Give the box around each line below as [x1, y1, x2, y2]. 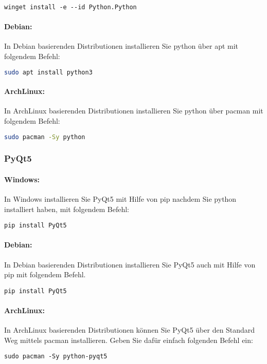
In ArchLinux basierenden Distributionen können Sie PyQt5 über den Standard [4, 324, 255, 335]
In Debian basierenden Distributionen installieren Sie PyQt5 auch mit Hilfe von [4, 259, 256, 270]
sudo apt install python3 [4, 68, 93, 76]
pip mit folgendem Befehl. [4, 269, 86, 280]
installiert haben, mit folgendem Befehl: [4, 203, 129, 214]
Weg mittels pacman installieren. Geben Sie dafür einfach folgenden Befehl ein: [4, 334, 253, 345]
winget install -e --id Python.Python [4, 4, 137, 11]
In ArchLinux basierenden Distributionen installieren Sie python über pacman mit [4, 105, 263, 116]
